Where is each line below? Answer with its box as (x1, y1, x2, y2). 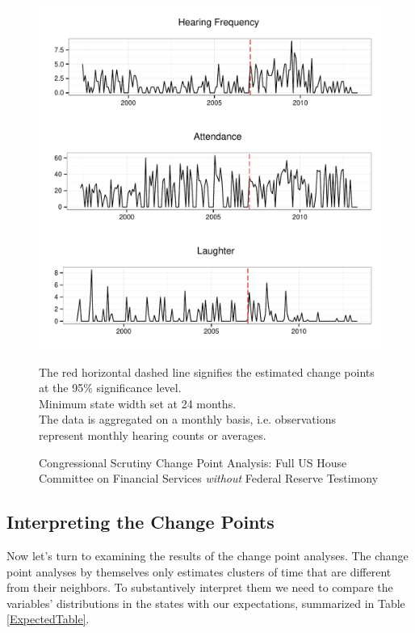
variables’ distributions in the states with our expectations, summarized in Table (6, 594, 405, 611)
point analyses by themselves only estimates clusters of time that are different (6, 563, 392, 580)
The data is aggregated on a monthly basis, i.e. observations (39, 411, 336, 428)
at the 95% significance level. (39, 379, 182, 396)
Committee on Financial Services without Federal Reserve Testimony (39, 470, 379, 487)
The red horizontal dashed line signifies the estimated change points (39, 363, 375, 380)
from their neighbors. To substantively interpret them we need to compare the (6, 579, 393, 596)
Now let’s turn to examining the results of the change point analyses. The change (6, 546, 409, 563)
